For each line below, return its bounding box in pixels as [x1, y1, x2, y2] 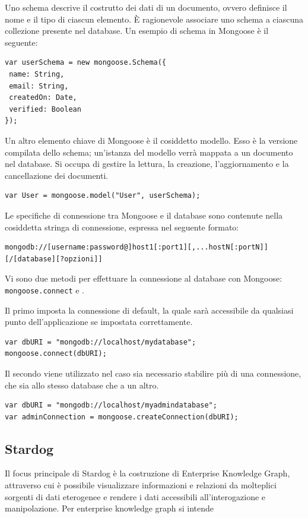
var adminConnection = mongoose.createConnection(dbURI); [5, 412, 239, 421]
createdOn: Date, [9, 93, 77, 102]
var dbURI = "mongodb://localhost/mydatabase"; [5, 337, 196, 346]
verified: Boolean [9, 105, 81, 113]
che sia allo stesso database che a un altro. [5, 378, 159, 391]
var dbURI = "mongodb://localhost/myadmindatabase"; [5, 401, 217, 410]
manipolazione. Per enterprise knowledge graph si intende [5, 502, 214, 514]
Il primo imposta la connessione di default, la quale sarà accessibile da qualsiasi [5, 304, 294, 316]
